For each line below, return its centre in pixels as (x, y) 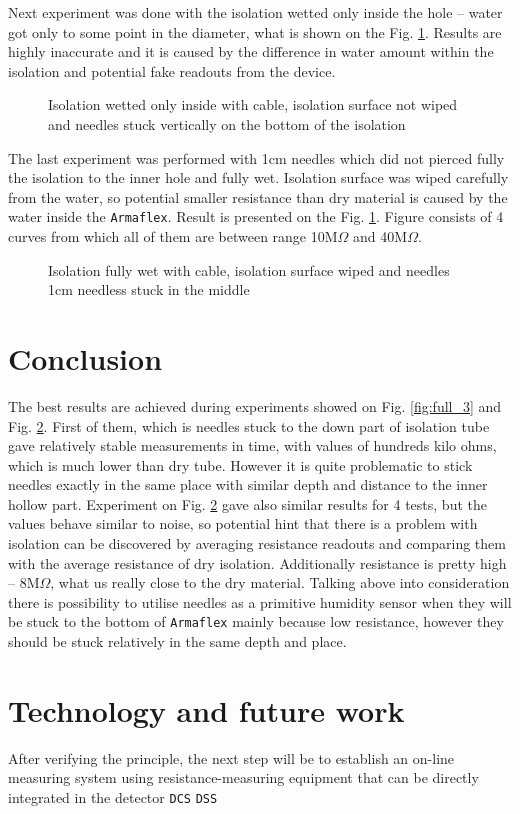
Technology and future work (206, 709)
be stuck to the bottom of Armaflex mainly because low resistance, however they (256, 621)
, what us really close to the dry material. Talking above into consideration (280, 582)
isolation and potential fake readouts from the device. (172, 70)
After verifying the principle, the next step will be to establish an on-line (231, 757)
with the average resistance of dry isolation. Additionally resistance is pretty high (257, 562)
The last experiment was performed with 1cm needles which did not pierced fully (256, 157)
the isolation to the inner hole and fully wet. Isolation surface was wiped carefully (258, 177)
